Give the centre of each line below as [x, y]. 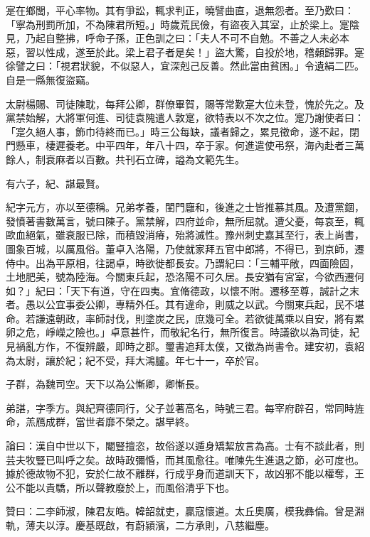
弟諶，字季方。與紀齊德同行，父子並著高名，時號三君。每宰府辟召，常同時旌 [185, 407]
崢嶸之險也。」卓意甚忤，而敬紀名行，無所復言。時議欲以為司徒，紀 [202, 332]
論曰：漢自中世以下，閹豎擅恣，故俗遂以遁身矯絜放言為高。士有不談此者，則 [185, 446]
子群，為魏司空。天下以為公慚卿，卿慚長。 [105, 384]
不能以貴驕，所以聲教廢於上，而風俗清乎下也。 [125, 487]
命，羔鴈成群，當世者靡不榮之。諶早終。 [100, 422]
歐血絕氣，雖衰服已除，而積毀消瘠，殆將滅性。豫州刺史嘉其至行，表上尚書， [185, 235]
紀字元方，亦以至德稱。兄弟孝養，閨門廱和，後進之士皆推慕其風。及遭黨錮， [185, 207]
